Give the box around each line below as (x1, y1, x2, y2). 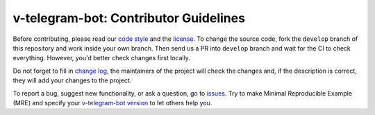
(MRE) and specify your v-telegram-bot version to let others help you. (12, 98, 212, 107)
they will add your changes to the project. (12, 76, 132, 85)
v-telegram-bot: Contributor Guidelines (12, 10, 246, 26)
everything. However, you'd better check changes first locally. (12, 54, 191, 62)
